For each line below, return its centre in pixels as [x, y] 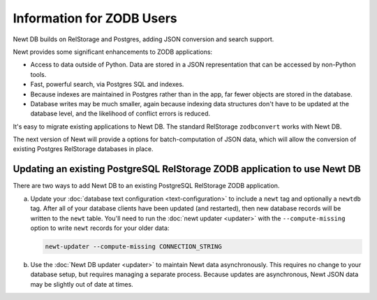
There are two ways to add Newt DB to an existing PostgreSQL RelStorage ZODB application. [146, 186]
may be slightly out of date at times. [82, 284]
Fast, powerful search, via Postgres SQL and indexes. [107, 85]
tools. [38, 74]
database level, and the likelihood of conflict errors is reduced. [120, 114]
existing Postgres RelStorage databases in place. [83, 149]
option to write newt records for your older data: [100, 228]
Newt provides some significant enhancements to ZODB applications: [113, 52]
